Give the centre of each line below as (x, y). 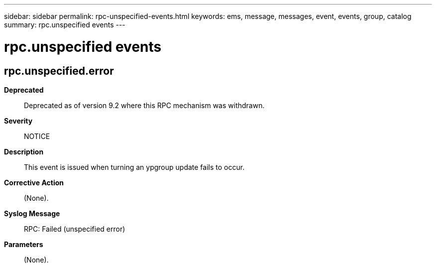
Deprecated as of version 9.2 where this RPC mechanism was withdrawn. (144, 105)
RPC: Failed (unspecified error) (75, 229)
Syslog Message (32, 213)
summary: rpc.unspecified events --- (65, 25)
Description (24, 151)
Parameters (24, 244)
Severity (18, 121)
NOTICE (37, 136)
